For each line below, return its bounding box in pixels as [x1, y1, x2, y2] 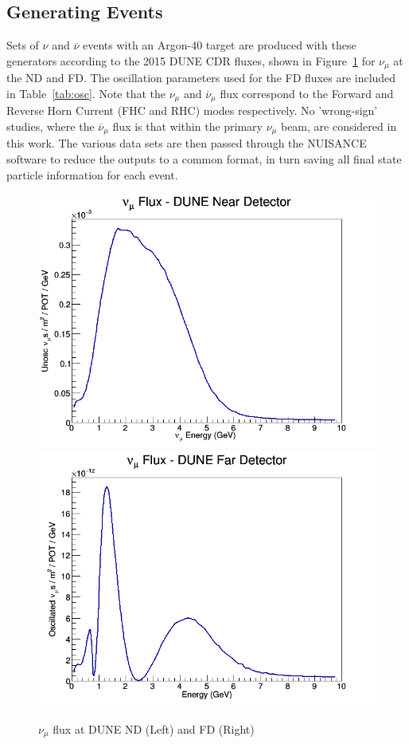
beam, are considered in [280, 117, 397, 134]
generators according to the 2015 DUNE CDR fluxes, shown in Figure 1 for [6, 52, 376, 69]
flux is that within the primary [112, 117, 263, 134]
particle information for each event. [6, 166, 178, 183]
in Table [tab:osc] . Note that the [6, 85, 166, 101]
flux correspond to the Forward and [220, 85, 394, 101]
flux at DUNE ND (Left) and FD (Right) [53, 720, 255, 737]
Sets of [6, 37, 39, 53]
